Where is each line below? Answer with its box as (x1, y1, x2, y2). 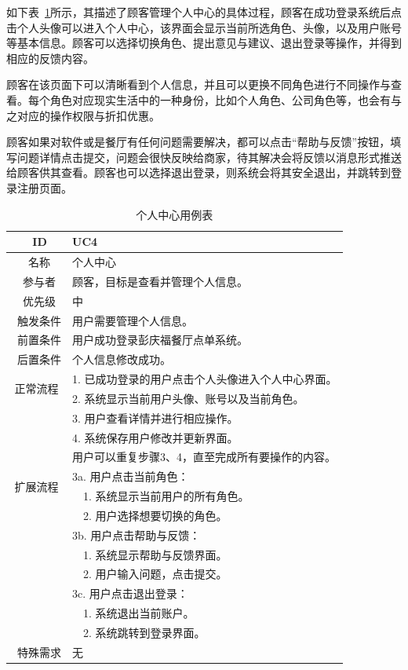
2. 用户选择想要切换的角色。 (82, 507, 228, 523)
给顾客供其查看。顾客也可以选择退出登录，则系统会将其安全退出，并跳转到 (6, 164, 391, 181)
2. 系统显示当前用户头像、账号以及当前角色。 (72, 390, 304, 406)
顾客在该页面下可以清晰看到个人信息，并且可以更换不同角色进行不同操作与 (6, 76, 391, 93)
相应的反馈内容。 (6, 49, 94, 66)
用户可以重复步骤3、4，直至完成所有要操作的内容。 (72, 448, 336, 465)
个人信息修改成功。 (72, 351, 171, 368)
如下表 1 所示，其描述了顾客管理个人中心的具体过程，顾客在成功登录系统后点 (6, 4, 402, 20)
